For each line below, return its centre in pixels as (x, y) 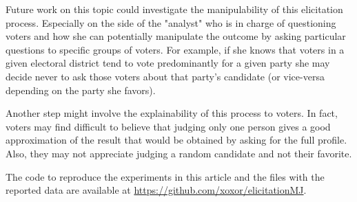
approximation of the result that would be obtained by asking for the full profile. (176, 140)
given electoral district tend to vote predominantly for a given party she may (168, 63)
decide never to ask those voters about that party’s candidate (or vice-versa (165, 76)
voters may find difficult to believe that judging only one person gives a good (168, 126)
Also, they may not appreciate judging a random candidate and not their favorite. (179, 153)
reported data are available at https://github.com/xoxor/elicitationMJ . (156, 190)
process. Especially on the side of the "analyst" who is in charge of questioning (171, 22)
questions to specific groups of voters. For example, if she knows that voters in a (175, 49)
